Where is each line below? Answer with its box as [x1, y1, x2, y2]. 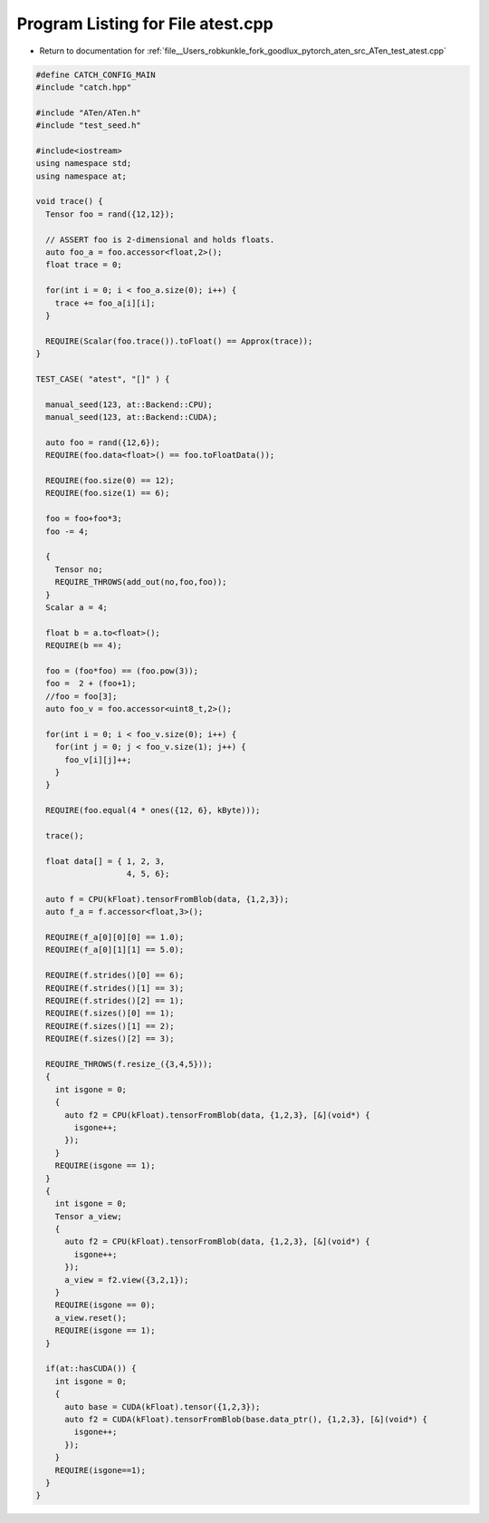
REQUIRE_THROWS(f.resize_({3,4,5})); [45, 1059, 213, 1069]
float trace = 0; [45, 259, 122, 270]
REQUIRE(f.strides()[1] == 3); [45, 983, 185, 993]
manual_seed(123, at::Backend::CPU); [45, 399, 213, 410]
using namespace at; [35, 170, 127, 181]
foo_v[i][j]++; [64, 754, 132, 765]
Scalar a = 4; [45, 602, 109, 612]
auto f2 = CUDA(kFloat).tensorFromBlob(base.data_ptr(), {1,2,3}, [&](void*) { [64, 1414, 427, 1424]
